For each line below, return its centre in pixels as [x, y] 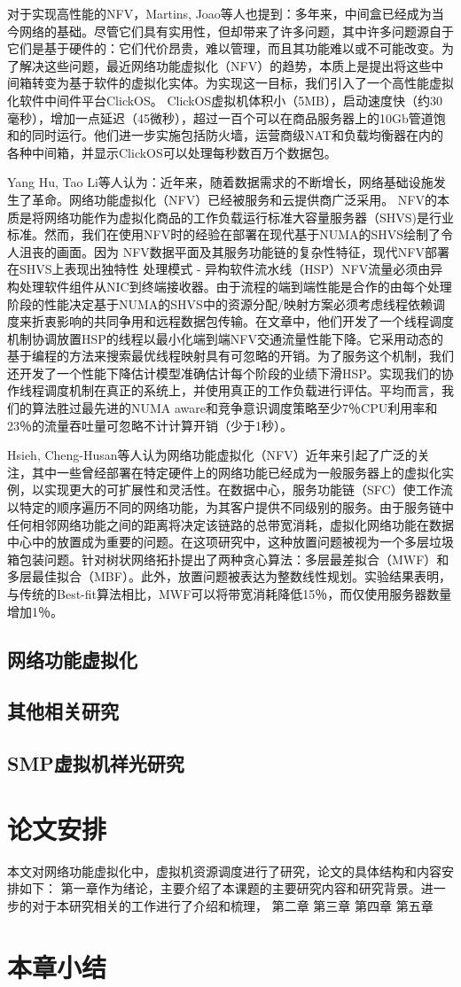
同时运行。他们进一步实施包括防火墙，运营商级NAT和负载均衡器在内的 [237, 135]
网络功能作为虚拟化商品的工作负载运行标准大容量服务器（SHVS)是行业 [249, 217]
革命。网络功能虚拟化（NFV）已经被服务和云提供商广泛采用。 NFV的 [234, 199]
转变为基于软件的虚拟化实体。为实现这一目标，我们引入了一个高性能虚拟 [242, 83]
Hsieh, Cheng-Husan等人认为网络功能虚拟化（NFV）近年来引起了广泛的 [212, 455]
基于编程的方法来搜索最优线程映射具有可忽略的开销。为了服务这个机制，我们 [230, 356]
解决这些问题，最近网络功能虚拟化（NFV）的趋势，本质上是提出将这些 [225, 65]
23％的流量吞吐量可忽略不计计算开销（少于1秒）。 [150, 425]
